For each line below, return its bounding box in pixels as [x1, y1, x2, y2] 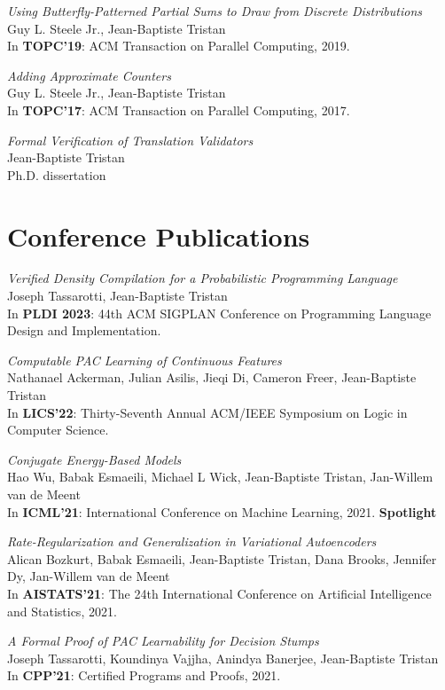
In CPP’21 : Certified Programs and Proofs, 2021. [7, 666, 281, 685]
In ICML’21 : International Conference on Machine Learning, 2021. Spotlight [7, 502, 437, 521]
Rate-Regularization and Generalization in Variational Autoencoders [7, 532, 377, 551]
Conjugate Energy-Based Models [7, 450, 182, 468]
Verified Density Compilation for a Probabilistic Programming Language [7, 269, 398, 287]
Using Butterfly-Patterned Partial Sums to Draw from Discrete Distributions [7, 2, 422, 20]
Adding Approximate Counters [7, 66, 171, 84]
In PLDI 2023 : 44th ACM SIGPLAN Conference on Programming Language [7, 303, 432, 322]
